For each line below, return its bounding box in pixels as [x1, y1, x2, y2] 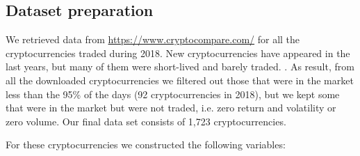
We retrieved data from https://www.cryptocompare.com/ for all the [6, 32, 300, 47]
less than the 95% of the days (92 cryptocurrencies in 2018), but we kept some [6, 86, 340, 101]
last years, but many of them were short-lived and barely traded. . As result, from [6, 59, 354, 74]
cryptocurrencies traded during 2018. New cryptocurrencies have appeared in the [6, 45, 350, 60]
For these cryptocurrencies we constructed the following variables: [6, 137, 286, 152]
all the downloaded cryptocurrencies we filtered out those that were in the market [6, 72, 354, 87]
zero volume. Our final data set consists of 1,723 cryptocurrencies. [6, 114, 286, 128]
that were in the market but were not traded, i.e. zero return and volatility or [6, 100, 336, 115]
